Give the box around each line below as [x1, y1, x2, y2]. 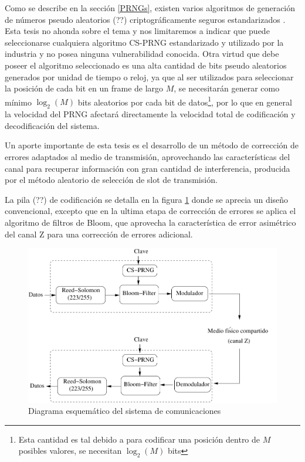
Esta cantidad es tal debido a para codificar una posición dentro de [18, 433, 260, 445]
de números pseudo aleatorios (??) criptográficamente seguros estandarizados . [5, 13, 286, 25]
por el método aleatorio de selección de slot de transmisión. [5, 174, 218, 186]
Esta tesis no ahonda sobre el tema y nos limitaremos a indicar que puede [5, 25, 270, 37]
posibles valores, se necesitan [18, 444, 122, 457]
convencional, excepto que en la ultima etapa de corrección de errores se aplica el [5, 205, 296, 217]
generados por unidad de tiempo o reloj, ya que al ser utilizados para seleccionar [5, 70, 294, 83]
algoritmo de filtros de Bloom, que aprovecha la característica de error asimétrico [5, 216, 296, 228]
